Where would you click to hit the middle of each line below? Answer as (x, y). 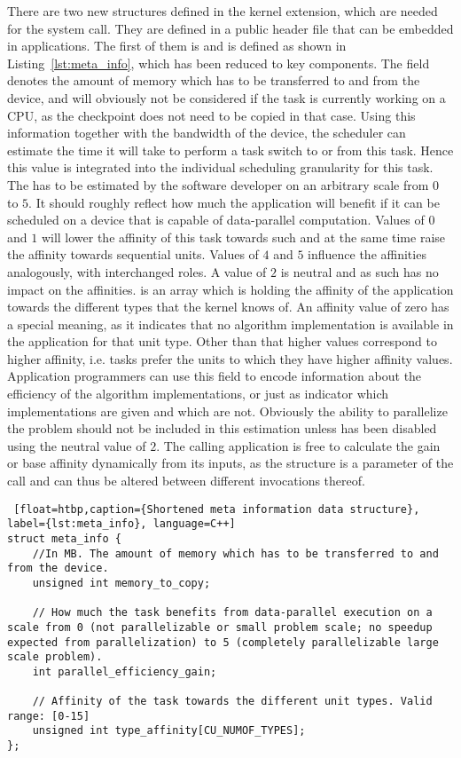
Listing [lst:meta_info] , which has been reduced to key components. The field (219, 63)
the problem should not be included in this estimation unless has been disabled (222, 428)
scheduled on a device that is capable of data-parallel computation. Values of (216, 220)
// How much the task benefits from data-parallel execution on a (232, 613)
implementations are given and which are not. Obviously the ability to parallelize (227, 411)
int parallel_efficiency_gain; (125, 671)
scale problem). (55, 657)
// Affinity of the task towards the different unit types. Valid (232, 702)
